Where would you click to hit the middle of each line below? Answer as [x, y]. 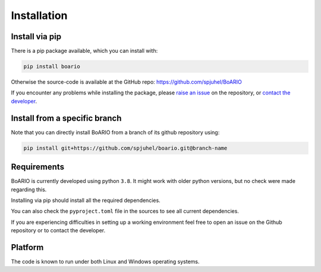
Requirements [38, 167]
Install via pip [36, 37]
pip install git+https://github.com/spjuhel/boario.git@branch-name [125, 148]
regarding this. [29, 189]
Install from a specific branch [66, 118]
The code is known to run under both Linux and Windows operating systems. [105, 262]
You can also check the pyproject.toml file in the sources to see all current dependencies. [125, 211]
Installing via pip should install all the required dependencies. [86, 200]
